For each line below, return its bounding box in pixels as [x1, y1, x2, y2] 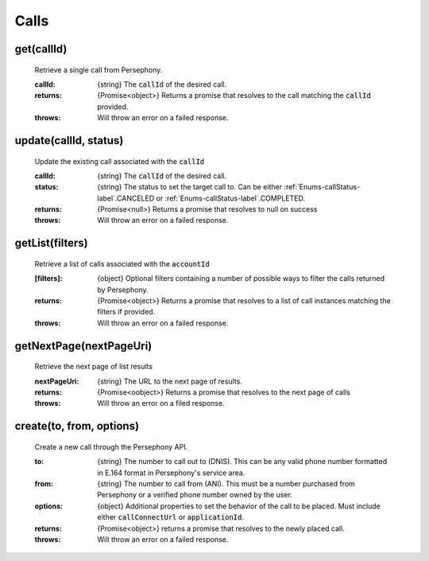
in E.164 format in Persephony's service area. [97, 468, 245, 477]
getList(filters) [14, 236, 88, 250]
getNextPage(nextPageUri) [14, 339, 153, 353]
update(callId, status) [14, 134, 124, 147]
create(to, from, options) [14, 419, 139, 433]
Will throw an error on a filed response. [97, 399, 226, 408]
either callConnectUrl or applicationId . [97, 512, 244, 522]
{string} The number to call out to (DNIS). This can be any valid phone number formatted [97, 457, 388, 466]
